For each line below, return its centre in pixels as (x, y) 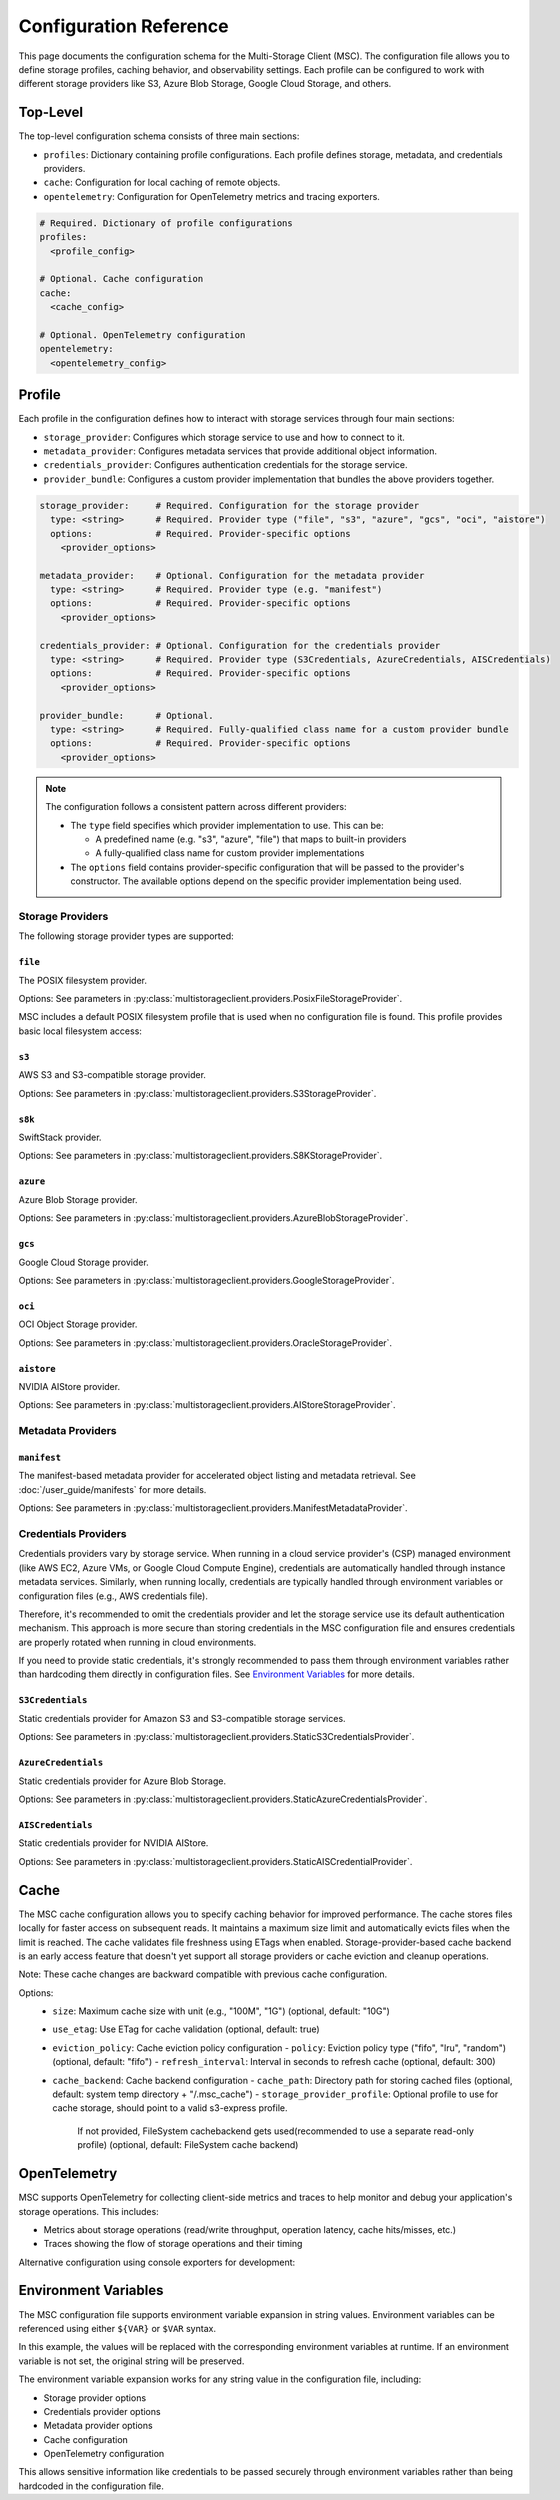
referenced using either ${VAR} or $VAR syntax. (117, 2328)
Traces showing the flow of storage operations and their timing (173, 2244)
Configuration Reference (123, 26)
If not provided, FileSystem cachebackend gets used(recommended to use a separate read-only (276, 2131)
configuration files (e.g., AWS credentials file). (113, 1596)
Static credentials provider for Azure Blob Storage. (122, 1781)
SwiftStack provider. (60, 1137)
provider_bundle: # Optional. (126, 715)
